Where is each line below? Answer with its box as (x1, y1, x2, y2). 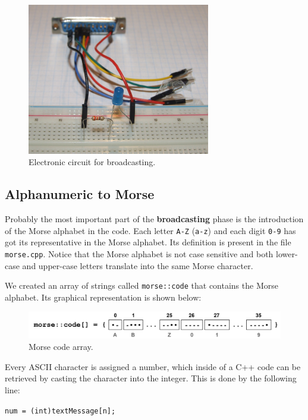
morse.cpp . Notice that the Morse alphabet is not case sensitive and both (5, 247, 274, 260)
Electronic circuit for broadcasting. (29, 156, 156, 168)
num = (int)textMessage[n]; (5, 406, 116, 415)
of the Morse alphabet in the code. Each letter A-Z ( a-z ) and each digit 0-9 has (5, 224, 296, 236)
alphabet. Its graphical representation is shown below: (5, 290, 202, 303)
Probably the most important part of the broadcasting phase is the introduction (5, 213, 304, 225)
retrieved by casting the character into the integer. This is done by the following (5, 372, 297, 384)
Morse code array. (29, 340, 93, 353)
